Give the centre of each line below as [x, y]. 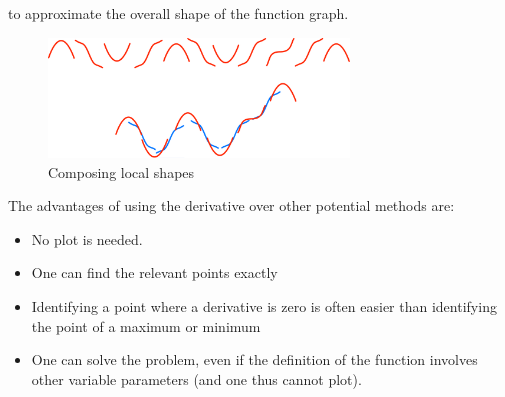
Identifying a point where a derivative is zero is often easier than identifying [264, 306]
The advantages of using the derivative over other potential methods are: [231, 205]
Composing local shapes [121, 171]
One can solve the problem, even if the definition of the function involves [254, 359]
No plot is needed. [87, 238]
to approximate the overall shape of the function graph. [178, 13]
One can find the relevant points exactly [154, 272]
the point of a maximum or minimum [146, 325]
